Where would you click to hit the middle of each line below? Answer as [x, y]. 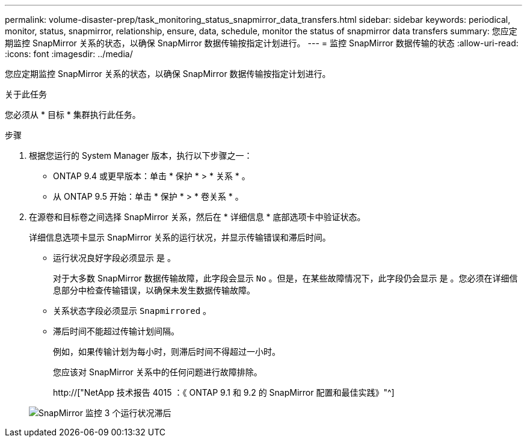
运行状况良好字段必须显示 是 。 [114, 258]
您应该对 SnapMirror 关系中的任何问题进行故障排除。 [158, 372]
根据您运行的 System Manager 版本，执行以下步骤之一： [141, 155]
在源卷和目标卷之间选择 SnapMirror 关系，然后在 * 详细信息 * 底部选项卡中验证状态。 [197, 217]
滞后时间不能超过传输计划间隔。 [116, 331]
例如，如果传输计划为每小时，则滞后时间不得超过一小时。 [167, 351]
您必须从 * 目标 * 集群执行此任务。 [73, 115]
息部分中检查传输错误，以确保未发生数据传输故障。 [154, 290]
